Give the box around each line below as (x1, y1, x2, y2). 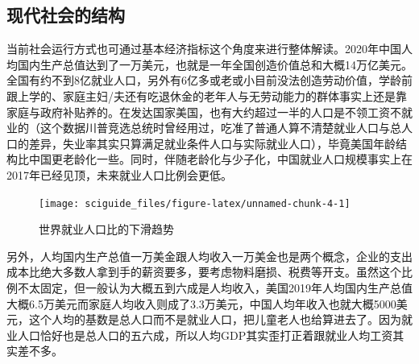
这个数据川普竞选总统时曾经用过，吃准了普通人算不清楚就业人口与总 (39, 119, 401, 136)
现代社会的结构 (6, 2, 125, 27)
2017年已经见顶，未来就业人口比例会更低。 (6, 166, 232, 183)
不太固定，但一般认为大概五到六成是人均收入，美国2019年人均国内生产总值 (17, 279, 413, 296)
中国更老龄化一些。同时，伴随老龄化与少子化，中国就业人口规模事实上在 (28, 151, 413, 168)
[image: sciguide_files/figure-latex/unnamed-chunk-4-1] (39, 197, 351, 209)
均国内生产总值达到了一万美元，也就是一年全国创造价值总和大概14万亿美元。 (6, 56, 413, 72)
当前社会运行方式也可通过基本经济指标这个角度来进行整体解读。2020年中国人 (6, 40, 413, 57)
